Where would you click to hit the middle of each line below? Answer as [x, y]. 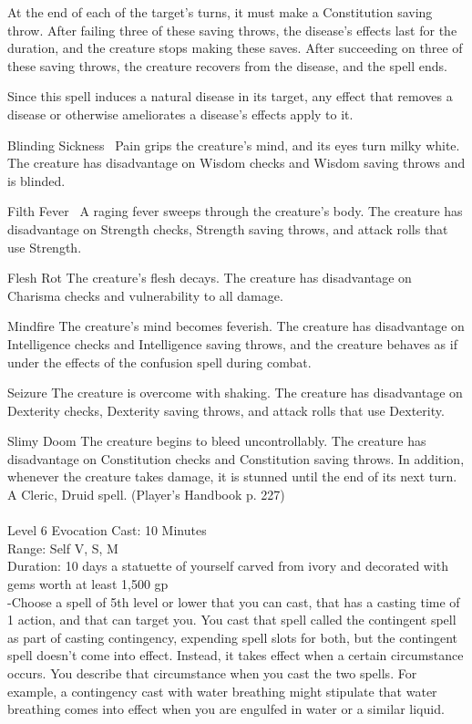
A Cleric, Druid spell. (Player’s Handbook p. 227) [146, 495]
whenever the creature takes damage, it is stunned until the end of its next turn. [232, 476]
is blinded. [36, 180]
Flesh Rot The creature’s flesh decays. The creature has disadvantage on [210, 278]
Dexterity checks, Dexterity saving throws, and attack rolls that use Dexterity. [226, 410]
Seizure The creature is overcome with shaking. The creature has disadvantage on [235, 393]
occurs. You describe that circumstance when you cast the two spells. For [212, 673]
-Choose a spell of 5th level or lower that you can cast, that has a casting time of [234, 601]
